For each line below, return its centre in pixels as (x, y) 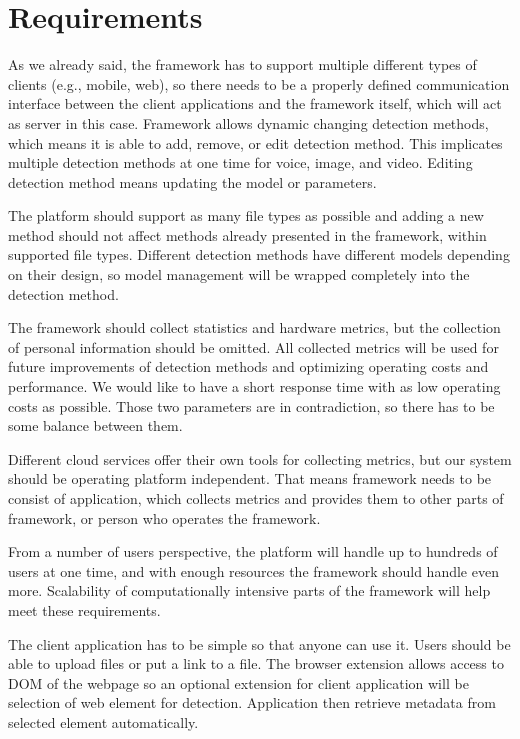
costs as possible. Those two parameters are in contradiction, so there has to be (251, 405)
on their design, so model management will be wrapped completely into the (239, 274)
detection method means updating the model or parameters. (192, 181)
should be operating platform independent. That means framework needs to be (250, 478)
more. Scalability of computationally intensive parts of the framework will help (249, 590)
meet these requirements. (84, 609)
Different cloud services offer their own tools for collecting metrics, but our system (260, 458)
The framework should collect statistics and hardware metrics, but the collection (254, 327)
